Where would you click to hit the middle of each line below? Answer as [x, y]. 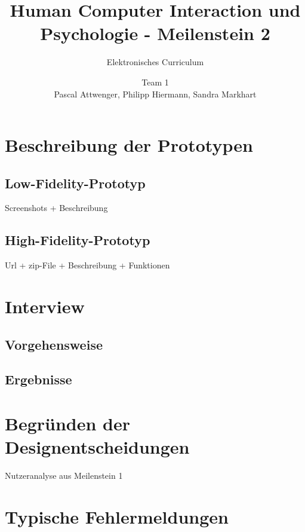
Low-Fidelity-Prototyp [75, 183]
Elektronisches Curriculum [155, 62]
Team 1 [155, 82]
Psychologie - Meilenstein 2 [155, 33]
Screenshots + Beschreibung [56, 208]
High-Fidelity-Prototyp [78, 240]
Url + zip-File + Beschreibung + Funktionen [87, 265]
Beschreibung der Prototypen [129, 145]
